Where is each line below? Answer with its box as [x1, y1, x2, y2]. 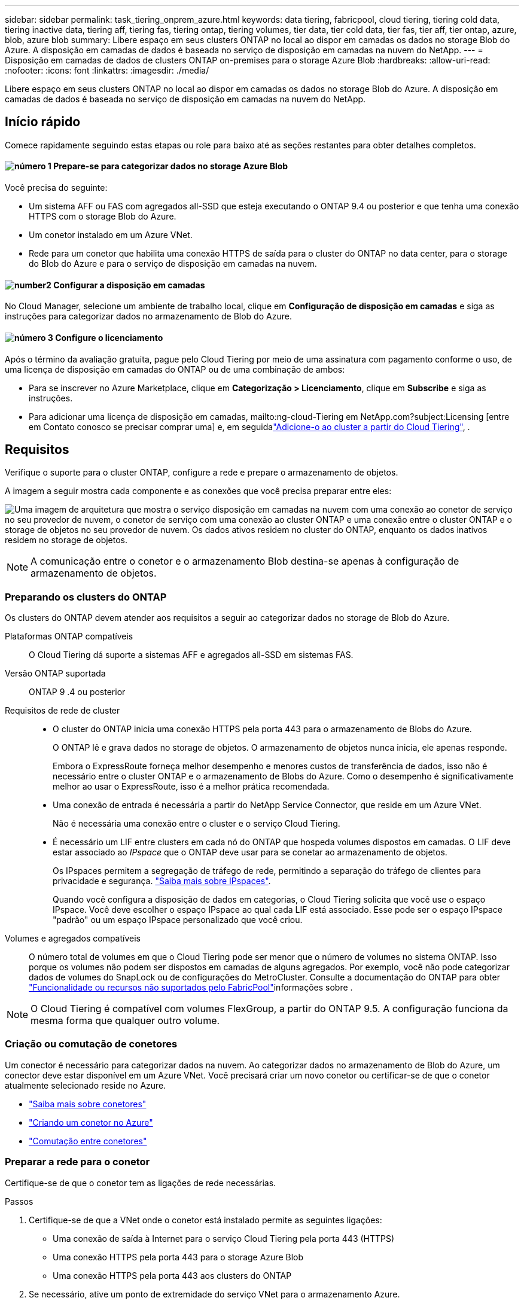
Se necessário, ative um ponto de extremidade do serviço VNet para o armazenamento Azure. [29, 1288, 400, 1299]
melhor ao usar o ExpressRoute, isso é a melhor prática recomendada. [53, 781, 330, 792]
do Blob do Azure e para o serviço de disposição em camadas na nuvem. [29, 258, 317, 269]
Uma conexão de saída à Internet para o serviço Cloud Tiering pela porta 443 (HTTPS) [53, 1233, 395, 1244]
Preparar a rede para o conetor [5, 1156, 150, 1168]
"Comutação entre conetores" [29, 1135, 147, 1146]
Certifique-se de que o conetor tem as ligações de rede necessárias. [5, 1177, 276, 1188]
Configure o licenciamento [55, 332, 163, 343]
